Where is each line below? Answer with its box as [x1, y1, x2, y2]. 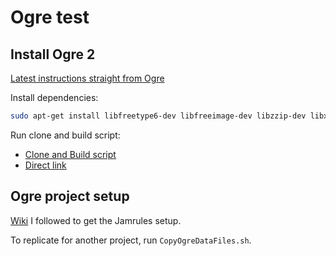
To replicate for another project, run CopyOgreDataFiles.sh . [10, 234, 252, 246]
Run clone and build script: [10, 129, 121, 141]
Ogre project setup [10, 188, 130, 205]
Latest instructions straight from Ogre [10, 72, 165, 84]
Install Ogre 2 [10, 46, 96, 63]
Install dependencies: [10, 92, 99, 103]
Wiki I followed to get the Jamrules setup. [10, 214, 182, 226]
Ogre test [10, 6, 90, 29]
